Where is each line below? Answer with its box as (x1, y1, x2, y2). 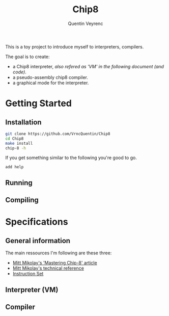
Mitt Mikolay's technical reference (12, 265, 84, 271)
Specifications (5, 216, 68, 228)
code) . (12, 69, 26, 75)
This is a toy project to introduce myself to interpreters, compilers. (5, 43, 144, 49)
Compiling (5, 196, 39, 204)
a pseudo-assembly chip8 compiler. (12, 74, 88, 80)
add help (5, 165, 24, 170)
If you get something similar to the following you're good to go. (5, 154, 137, 161)
